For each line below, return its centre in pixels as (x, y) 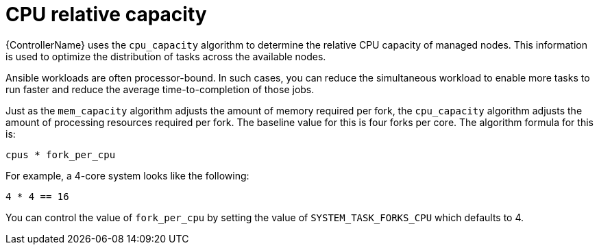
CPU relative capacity (106, 14)
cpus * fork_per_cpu (61, 154)
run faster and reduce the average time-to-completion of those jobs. (160, 89)
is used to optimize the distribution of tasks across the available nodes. (166, 56)
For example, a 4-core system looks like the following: (127, 175)
